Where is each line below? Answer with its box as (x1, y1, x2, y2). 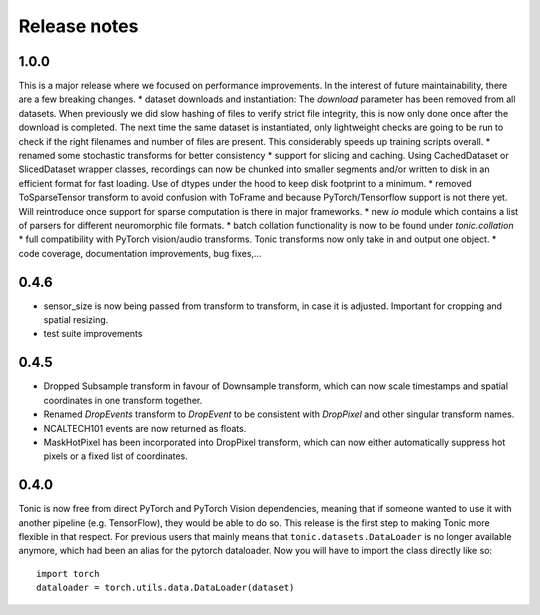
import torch (36, 568, 100, 579)
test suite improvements (43, 328, 143, 340)
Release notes (18, 15, 139, 37)
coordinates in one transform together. (43, 394, 203, 406)
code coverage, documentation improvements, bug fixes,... (18, 247, 262, 259)
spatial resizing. (43, 314, 109, 326)
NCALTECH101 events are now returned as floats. (43, 422, 247, 434)
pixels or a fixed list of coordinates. (43, 450, 189, 462)
